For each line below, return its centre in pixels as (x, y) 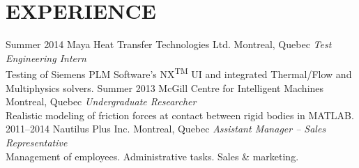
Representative (37, 142)
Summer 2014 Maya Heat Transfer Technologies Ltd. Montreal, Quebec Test (169, 44)
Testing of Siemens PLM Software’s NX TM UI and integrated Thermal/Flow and (179, 73)
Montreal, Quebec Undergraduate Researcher (101, 101)
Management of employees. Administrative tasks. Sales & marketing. (152, 156)
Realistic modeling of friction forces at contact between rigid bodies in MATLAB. (180, 115)
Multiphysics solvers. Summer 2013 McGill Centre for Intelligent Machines (165, 87)
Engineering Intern (46, 58)
